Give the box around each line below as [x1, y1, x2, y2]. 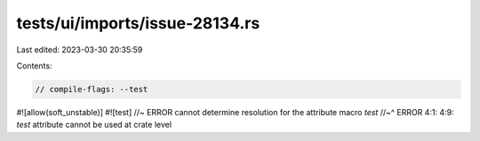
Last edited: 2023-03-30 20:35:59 [16, 44, 143, 55]
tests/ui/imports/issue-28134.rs [16, 13, 260, 33]
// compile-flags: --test [35, 84, 148, 94]
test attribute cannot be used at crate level [16, 120, 172, 130]
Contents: [16, 60, 52, 71]
